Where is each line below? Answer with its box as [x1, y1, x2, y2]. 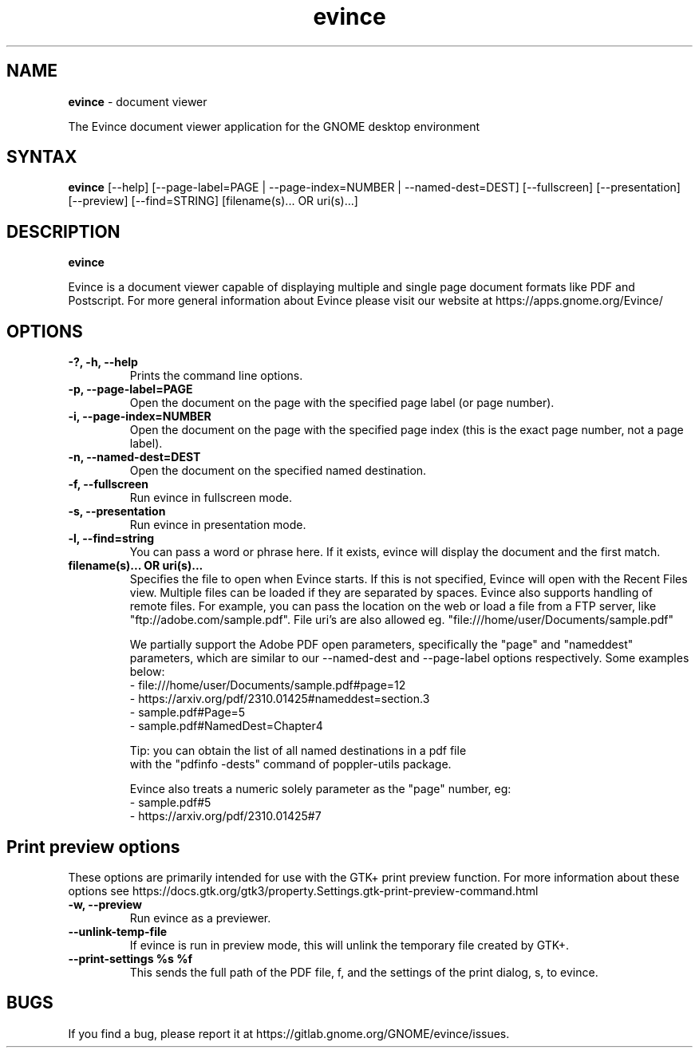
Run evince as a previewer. [129, 910, 271, 925]
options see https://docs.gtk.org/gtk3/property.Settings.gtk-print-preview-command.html [68, 883, 539, 898]
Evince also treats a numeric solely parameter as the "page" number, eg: [129, 782, 511, 796]
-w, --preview [68, 897, 142, 911]
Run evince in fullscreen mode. [129, 491, 293, 505]
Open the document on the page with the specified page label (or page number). [129, 396, 555, 410]
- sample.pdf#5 [129, 795, 211, 810]
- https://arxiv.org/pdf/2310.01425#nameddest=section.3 [129, 692, 430, 706]
